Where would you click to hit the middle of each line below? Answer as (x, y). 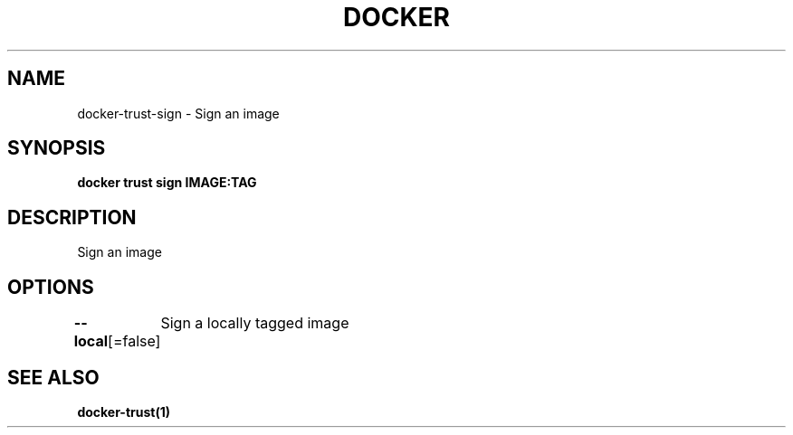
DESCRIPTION (72, 217)
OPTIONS (51, 287)
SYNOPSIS (57, 148)
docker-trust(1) (124, 411)
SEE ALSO (53, 377)
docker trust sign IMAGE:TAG (167, 183)
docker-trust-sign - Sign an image (178, 113)
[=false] (134, 341)
